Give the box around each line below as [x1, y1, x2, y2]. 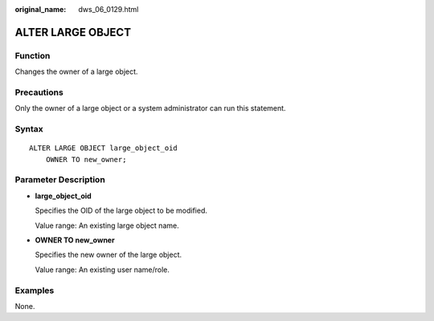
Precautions [14, 87, 63, 98]
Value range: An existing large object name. [35, 221, 180, 230]
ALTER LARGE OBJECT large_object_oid [29, 144, 178, 152]
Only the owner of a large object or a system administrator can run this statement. [14, 104, 286, 113]
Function [14, 50, 51, 61]
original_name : [14, 5, 67, 14]
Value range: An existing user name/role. [35, 265, 170, 274]
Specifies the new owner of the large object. [35, 250, 182, 260]
